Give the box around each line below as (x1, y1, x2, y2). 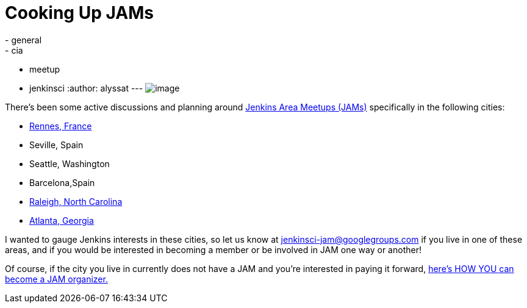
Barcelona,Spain (29, 177, 95, 188)
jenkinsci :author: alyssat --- (29, 82, 143, 93)
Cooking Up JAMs (5, 2, 154, 23)
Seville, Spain (29, 139, 84, 150)
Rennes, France (29, 120, 92, 131)
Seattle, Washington (29, 158, 110, 169)
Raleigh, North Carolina (29, 196, 123, 207)
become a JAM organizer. (5, 273, 108, 284)
